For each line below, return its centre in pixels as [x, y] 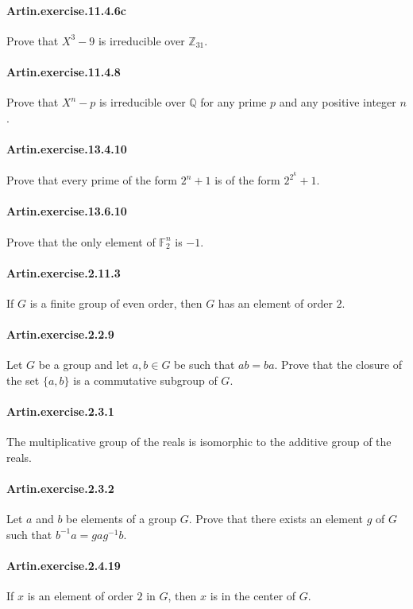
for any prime [234, 102]
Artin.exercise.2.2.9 [60, 334]
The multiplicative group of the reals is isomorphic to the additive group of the [199, 442]
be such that [205, 365]
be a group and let [83, 365]
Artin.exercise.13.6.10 [67, 211]
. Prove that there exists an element [276, 519]
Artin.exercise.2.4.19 [64, 566]
